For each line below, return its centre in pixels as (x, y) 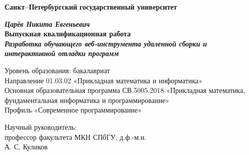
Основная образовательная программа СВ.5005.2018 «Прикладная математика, (125, 90)
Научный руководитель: (41, 126)
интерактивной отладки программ (62, 53)
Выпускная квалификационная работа (68, 34)
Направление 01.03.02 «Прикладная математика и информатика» (104, 80)
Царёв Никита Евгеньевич (47, 23)
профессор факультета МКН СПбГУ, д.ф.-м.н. (76, 137)
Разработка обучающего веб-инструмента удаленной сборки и (106, 43)
